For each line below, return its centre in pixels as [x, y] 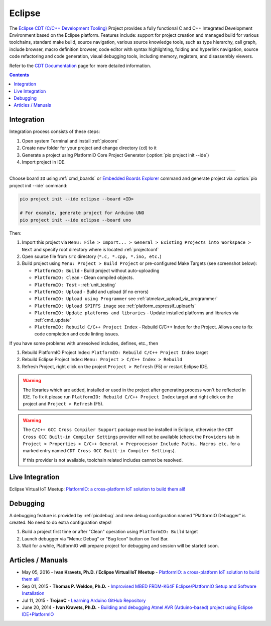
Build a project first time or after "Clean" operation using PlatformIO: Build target [110, 532]
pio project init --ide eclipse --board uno [76, 220]
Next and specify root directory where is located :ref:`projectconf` [90, 249]
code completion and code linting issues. [77, 334]
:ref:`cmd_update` [53, 320]
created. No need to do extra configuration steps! [60, 522]
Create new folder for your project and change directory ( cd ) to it [89, 148]
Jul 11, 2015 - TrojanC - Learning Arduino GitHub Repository [84, 600]
